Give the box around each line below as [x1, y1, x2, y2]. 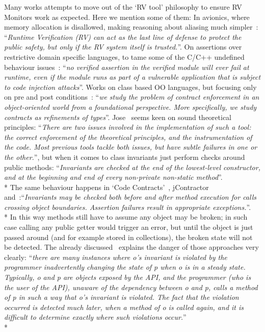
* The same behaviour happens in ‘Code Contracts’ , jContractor [4, 181, 209, 192]
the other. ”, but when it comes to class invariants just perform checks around [4, 151, 245, 162]
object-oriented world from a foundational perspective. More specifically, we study [4, 101, 257, 112]
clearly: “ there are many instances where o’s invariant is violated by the [4, 251, 227, 262]
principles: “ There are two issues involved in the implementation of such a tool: [4, 122, 251, 132]
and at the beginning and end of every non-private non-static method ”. [4, 172, 223, 182]
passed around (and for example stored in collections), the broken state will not [4, 231, 253, 242]
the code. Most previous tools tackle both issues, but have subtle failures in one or [4, 141, 257, 152]
